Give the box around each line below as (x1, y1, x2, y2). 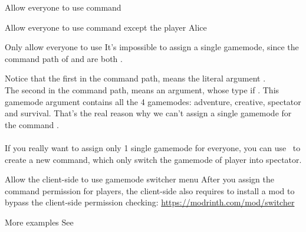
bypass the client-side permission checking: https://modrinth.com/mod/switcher (5, 196, 295, 208)
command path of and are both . (5, 52, 123, 64)
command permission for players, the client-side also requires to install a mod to (5, 184, 295, 197)
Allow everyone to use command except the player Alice (5, 21, 207, 33)
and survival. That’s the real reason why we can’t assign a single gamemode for (5, 107, 292, 119)
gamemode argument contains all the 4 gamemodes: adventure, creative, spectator (5, 95, 301, 107)
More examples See (5, 215, 74, 228)
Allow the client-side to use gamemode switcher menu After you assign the (5, 173, 274, 185)
